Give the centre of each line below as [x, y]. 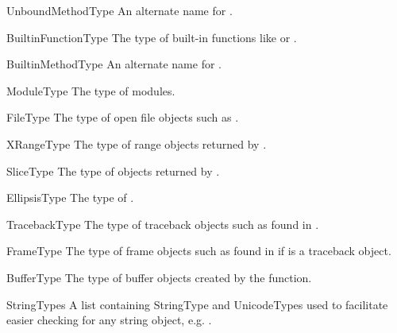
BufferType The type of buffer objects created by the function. [159, 277]
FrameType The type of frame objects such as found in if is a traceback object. [199, 251]
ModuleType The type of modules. [91, 90]
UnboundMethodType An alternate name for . [119, 10]
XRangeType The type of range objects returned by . [137, 143]
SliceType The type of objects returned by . [113, 170]
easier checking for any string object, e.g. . [109, 320]
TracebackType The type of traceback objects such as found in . [163, 224]
